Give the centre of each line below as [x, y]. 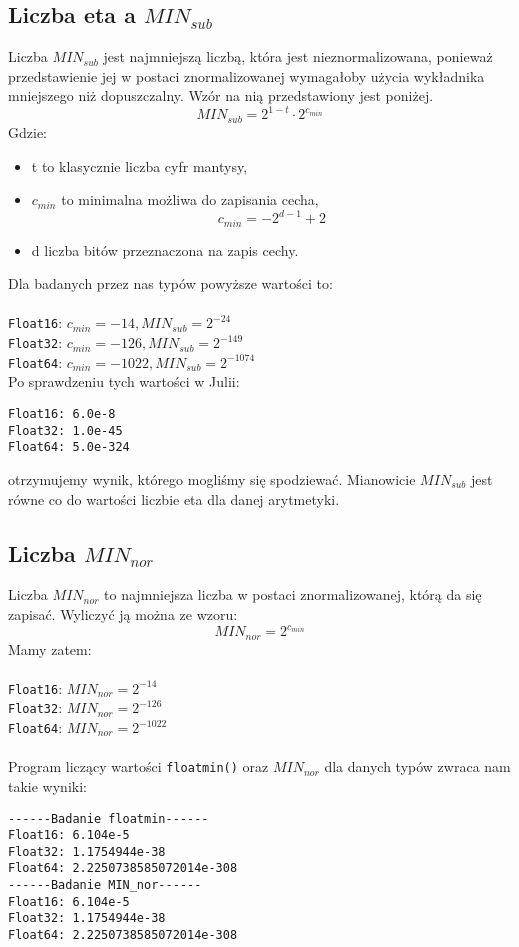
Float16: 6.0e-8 [62, 414]
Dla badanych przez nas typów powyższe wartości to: [170, 283]
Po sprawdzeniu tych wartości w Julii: [124, 381]
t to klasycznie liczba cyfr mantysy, [139, 165]
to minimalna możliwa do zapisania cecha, [190, 199]
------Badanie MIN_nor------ [105, 885]
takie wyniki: [47, 785]
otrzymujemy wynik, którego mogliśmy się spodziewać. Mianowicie [212, 478]
